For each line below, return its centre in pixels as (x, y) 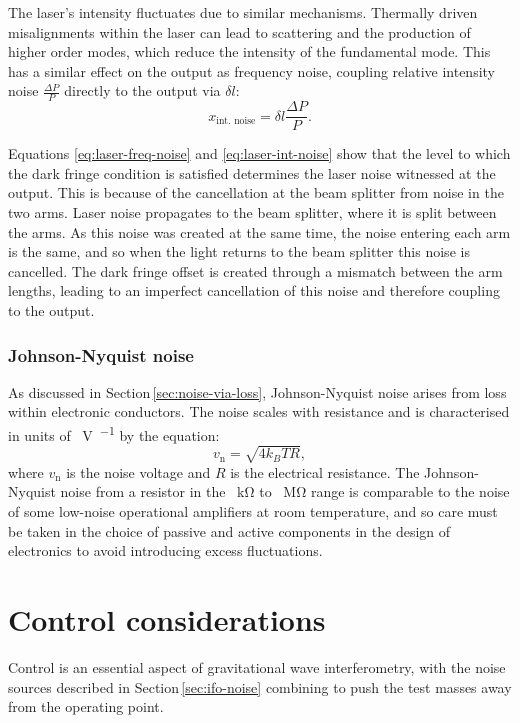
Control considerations (167, 618)
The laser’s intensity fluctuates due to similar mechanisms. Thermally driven (243, 12)
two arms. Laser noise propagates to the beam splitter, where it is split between (252, 212)
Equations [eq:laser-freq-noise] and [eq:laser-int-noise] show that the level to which (259, 153)
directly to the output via (142, 90)
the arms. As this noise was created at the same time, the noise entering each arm (259, 231)
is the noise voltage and (138, 471)
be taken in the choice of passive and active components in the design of (229, 530)
